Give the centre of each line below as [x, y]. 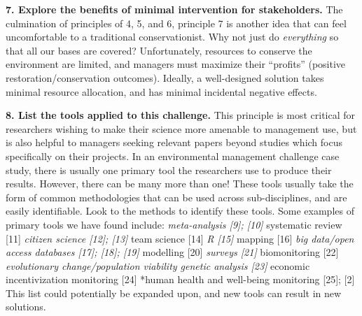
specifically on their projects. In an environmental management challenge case [173, 156]
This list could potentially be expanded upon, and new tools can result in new [174, 293]
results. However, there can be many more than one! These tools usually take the [180, 184]
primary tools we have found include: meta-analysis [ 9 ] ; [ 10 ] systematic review [174, 224]
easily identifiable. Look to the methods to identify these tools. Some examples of [180, 211]
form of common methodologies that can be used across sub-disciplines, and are [176, 197]
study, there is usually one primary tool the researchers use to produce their [169, 170]
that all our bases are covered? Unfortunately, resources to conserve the [159, 50]
